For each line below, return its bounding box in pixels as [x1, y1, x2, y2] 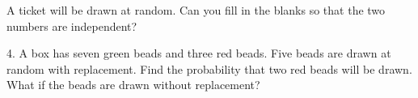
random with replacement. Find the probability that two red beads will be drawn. [6, 60, 412, 77]
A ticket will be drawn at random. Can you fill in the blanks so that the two [6, 2, 386, 18]
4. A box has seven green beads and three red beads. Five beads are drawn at [6, 45, 391, 62]
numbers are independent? [6, 17, 137, 34]
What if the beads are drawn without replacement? [6, 76, 260, 93]
